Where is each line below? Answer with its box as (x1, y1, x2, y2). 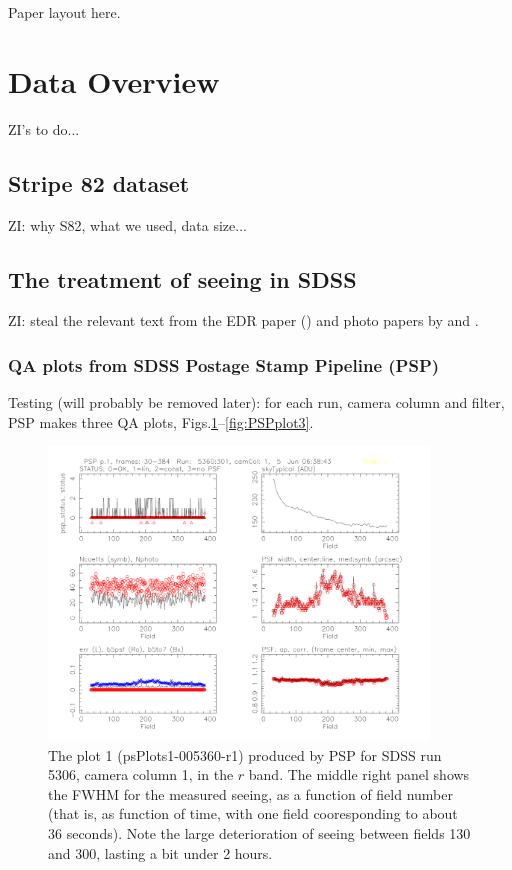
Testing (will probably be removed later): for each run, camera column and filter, (8, 392, 505, 413)
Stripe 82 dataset (8, 167, 190, 198)
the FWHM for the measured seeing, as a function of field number (48, 783, 453, 804)
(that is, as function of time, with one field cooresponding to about (48, 803, 458, 824)
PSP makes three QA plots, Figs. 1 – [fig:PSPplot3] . (8, 411, 314, 432)
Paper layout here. (8, 2, 121, 22)
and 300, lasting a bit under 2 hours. (48, 842, 273, 863)
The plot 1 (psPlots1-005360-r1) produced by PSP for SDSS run (48, 744, 442, 765)
